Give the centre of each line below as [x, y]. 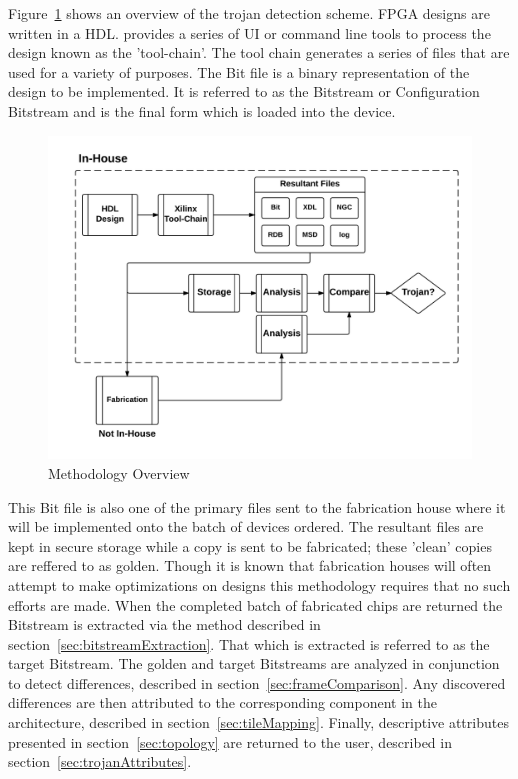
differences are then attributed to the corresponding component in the [222, 702]
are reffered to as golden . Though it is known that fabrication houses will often [250, 565]
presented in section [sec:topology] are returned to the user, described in [230, 741]
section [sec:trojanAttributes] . [100, 761]
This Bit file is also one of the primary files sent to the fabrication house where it [257, 506]
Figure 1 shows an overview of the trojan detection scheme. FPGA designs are [249, 13]
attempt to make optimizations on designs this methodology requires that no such [259, 584]
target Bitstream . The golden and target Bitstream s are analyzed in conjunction [254, 663]
